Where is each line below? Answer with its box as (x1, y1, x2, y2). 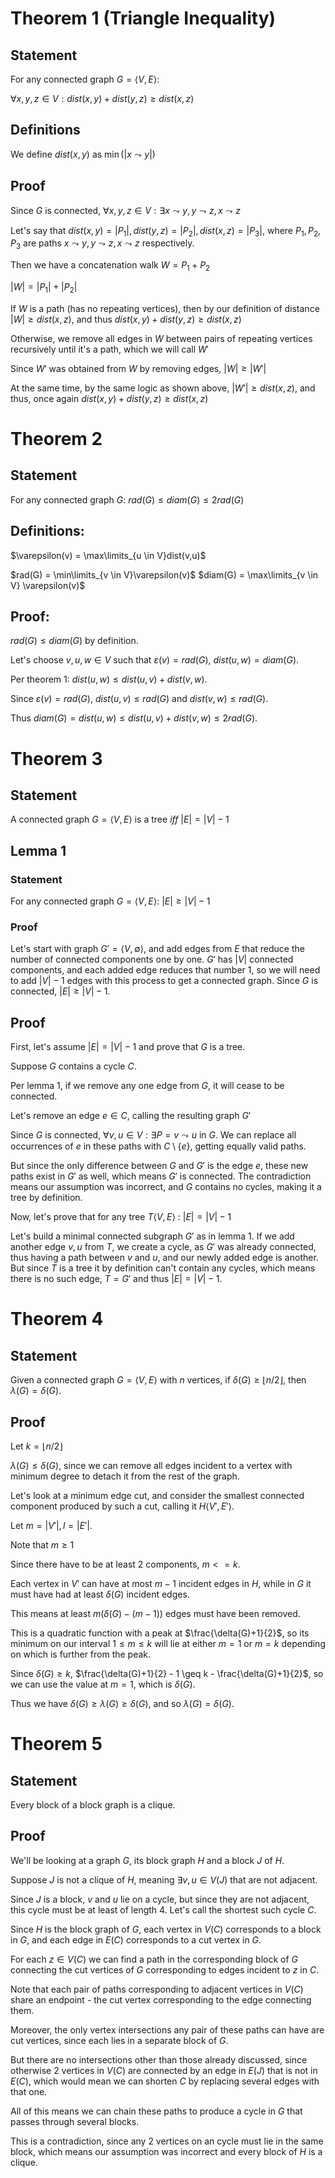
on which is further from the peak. (10, 1648, 152, 1661)
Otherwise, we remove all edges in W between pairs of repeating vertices (10, 332, 313, 344)
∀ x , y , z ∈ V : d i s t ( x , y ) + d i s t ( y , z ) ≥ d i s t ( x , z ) (10, 93, 195, 104)
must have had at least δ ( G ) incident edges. (10, 1588, 190, 1601)
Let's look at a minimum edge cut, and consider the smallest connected (10, 1490, 305, 1502)
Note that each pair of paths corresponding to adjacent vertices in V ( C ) (10, 1983, 304, 1995)
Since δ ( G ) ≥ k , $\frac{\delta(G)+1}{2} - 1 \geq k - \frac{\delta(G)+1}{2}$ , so (10, 1668, 324, 1680)
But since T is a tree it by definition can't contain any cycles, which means (10, 1262, 316, 1274)
